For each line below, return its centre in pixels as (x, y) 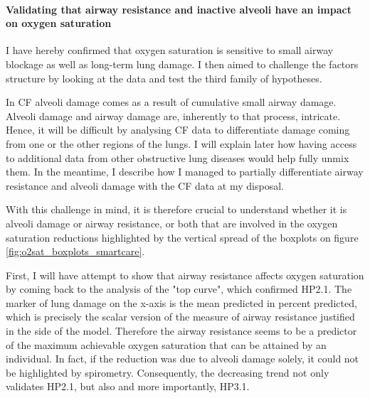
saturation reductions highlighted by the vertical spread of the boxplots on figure (182, 237)
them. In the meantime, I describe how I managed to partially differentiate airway (185, 172)
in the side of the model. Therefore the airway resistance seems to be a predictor (181, 331)
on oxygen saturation (59, 23)
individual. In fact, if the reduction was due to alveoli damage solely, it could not (183, 359)
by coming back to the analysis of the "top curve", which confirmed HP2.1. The (179, 289)
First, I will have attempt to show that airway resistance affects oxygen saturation (185, 275)
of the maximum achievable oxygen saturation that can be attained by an (166, 344)
